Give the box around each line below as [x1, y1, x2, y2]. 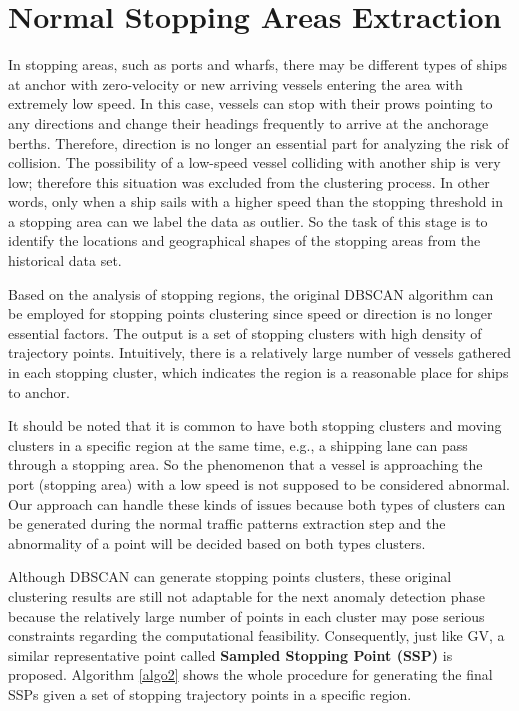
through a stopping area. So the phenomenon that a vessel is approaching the [8, 454, 483, 475]
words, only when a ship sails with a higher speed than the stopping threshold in [8, 191, 503, 212]
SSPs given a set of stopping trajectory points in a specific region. [8, 683, 412, 704]
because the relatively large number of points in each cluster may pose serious [8, 605, 485, 626]
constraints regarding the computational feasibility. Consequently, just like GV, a [8, 625, 505, 646]
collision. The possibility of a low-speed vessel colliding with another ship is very [8, 152, 501, 173]
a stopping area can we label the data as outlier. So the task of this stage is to [8, 210, 488, 231]
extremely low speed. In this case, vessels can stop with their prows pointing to [8, 93, 493, 114]
